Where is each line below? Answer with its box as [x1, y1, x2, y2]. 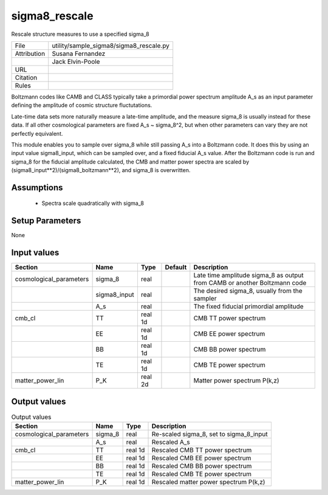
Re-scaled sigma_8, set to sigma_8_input [151, 430, 268, 438]
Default [165, 263, 187, 272]
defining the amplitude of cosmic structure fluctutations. [11, 102, 152, 109]
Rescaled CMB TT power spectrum [151, 446, 252, 454]
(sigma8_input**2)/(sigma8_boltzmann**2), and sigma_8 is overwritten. [11, 167, 191, 174]
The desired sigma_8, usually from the [193, 286, 303, 295]
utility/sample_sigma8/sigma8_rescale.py [52, 41, 170, 50]
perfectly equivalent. [11, 130, 63, 137]
